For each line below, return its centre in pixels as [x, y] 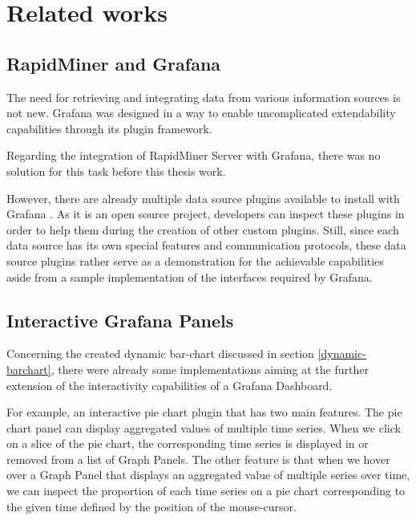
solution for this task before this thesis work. [116, 171]
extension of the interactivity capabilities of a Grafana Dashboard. [170, 385]
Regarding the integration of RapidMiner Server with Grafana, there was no [194, 155]
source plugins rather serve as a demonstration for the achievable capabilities [195, 260]
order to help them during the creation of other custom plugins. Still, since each [203, 229]
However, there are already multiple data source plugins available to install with [203, 198]
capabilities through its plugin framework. [109, 128]
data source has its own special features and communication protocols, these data [206, 245]
